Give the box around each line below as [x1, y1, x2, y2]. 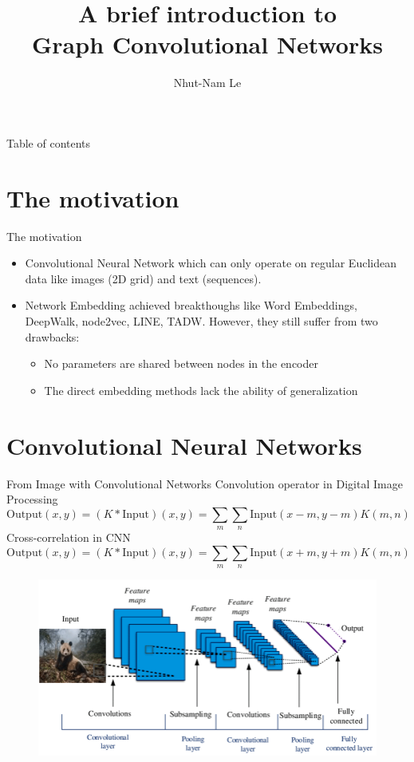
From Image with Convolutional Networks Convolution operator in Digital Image [6, 475, 403, 492]
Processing [6, 491, 58, 507]
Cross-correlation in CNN [6, 529, 131, 546]
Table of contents [6, 134, 91, 151]
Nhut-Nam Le [173, 74, 242, 91]
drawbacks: [25, 328, 80, 345]
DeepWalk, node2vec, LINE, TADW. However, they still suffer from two [25, 313, 378, 329]
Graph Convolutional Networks [32, 28, 383, 61]
